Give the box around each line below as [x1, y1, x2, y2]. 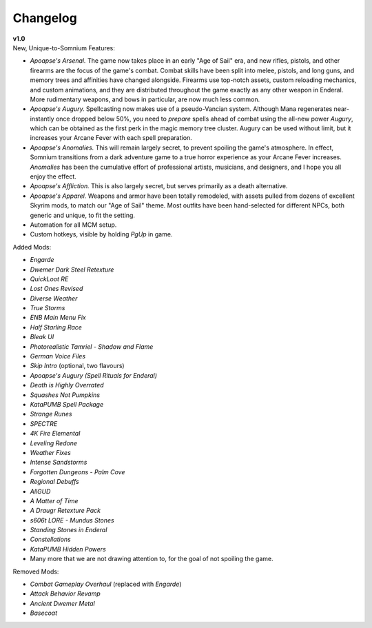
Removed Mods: [12, 567, 59, 576]
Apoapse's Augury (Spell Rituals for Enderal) [30, 371, 158, 379]
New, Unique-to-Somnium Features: [12, 43, 115, 52]
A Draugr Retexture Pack [30, 507, 101, 515]
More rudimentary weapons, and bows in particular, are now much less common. [30, 95, 260, 103]
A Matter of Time [30, 496, 79, 505]
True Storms [30, 304, 65, 312]
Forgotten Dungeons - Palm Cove [30, 467, 125, 476]
